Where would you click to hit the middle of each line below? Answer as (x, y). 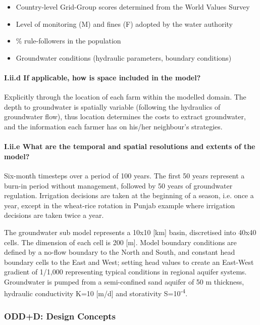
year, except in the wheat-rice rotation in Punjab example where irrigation (120, 205)
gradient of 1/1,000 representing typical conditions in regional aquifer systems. (125, 272)
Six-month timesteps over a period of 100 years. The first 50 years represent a (124, 175)
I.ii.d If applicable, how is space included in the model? (102, 77)
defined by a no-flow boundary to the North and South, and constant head (120, 252)
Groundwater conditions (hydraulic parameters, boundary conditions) (124, 57)
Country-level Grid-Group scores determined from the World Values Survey (133, 7)
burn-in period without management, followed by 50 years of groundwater (118, 185)
